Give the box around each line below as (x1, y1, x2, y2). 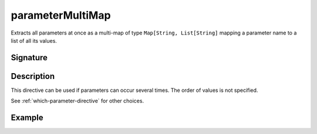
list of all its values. (11, 37, 57, 44)
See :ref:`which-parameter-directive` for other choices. (11, 97, 144, 105)
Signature (11, 53, 48, 63)
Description (11, 71, 55, 81)
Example (11, 113, 43, 123)
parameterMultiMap (11, 9, 111, 22)
